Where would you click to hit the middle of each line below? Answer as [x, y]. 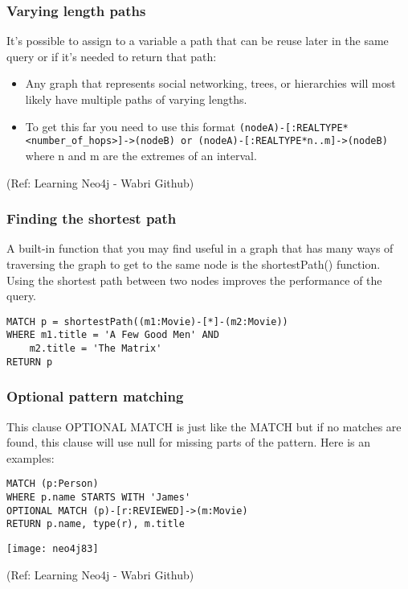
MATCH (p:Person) [53, 484]
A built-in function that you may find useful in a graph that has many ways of [200, 248]
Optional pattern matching [95, 396]
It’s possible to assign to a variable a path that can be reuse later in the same [198, 41]
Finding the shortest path [92, 218]
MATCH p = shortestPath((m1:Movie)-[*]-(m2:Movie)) [147, 321]
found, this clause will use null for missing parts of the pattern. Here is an [188, 442]
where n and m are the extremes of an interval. [141, 155]
